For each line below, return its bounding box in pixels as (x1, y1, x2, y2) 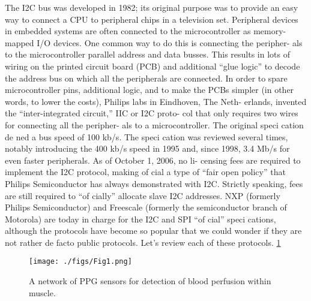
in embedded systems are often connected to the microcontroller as (5, 25, 251, 37)
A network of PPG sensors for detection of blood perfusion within (29, 275, 271, 287)
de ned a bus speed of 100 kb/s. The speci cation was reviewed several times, (5, 130, 288, 143)
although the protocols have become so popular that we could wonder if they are (5, 224, 302, 237)
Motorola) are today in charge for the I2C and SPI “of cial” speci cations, (5, 212, 276, 225)
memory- (253, 25, 286, 37)
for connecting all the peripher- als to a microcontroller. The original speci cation (5, 118, 304, 131)
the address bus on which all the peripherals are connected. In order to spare (5, 71, 288, 84)
